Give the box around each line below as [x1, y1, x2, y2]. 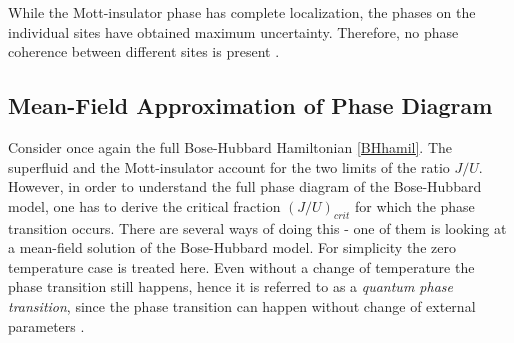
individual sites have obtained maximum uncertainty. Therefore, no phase [8, 21, 459, 42]
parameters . [8, 315, 85, 336]
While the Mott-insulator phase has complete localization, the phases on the [8, 2, 476, 22]
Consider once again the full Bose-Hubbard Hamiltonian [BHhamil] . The [8, 136, 453, 157]
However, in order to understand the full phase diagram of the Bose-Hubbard [8, 176, 482, 197]
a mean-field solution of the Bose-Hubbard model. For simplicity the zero [8, 237, 456, 258]
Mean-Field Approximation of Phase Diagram [8, 90, 493, 121]
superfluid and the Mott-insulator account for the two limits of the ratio [8, 156, 450, 177]
